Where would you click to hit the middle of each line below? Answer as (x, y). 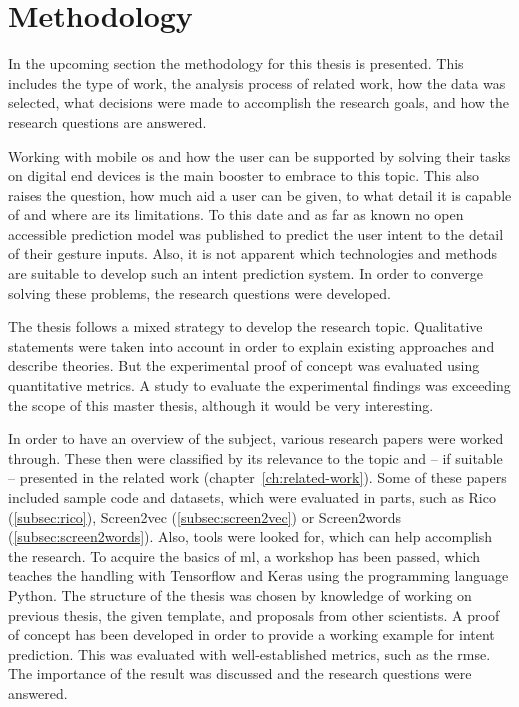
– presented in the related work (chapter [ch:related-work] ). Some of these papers (257, 477)
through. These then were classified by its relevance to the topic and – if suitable (255, 457)
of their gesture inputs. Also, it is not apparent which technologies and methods (253, 253)
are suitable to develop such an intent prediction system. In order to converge (245, 273)
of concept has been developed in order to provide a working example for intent (251, 634)
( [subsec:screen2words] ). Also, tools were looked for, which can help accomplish (250, 536)
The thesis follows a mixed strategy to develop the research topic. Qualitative (245, 326)
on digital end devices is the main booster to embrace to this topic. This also (244, 175)
